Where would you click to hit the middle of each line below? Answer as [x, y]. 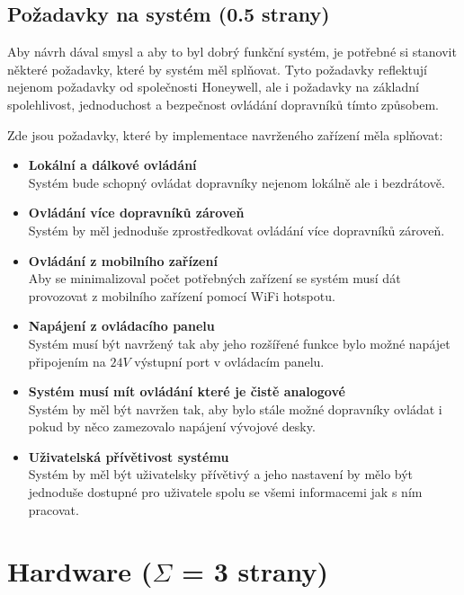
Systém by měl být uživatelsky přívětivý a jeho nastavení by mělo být [221, 474]
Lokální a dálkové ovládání [112, 165]
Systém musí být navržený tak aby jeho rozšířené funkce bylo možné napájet [239, 343]
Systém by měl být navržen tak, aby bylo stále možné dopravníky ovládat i [235, 409]
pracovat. [54, 509]
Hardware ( [80, 571]
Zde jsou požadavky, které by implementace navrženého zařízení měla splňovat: [225, 134]
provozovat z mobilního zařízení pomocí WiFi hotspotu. [182, 295]
